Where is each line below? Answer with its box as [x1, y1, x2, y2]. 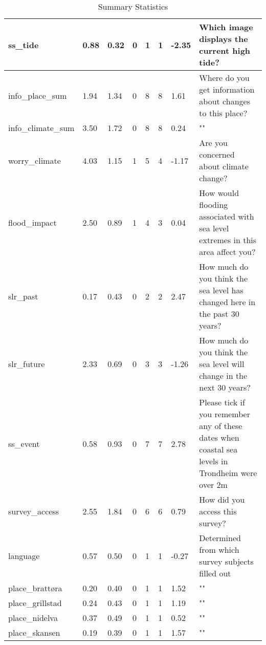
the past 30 [199, 308, 239, 319]
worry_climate [8, 154, 61, 166]
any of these [199, 420, 242, 432]
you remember [199, 408, 250, 420]
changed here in [199, 296, 256, 308]
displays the [199, 33, 248, 45]
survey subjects [199, 555, 254, 567]
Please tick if [199, 396, 245, 408]
